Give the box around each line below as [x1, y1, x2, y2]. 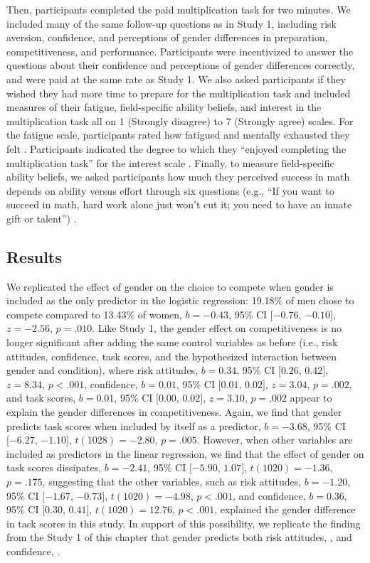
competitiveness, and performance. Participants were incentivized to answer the [6, 43, 354, 58]
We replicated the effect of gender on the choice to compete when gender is [6, 279, 334, 294]
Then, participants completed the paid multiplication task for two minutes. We [6, 2, 351, 16]
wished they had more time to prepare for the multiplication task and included [6, 85, 351, 100]
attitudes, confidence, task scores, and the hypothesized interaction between [6, 348, 337, 363]
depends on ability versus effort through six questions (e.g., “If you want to [6, 183, 334, 198]
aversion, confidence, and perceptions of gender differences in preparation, [6, 30, 328, 45]
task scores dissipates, [6, 460, 102, 475]
